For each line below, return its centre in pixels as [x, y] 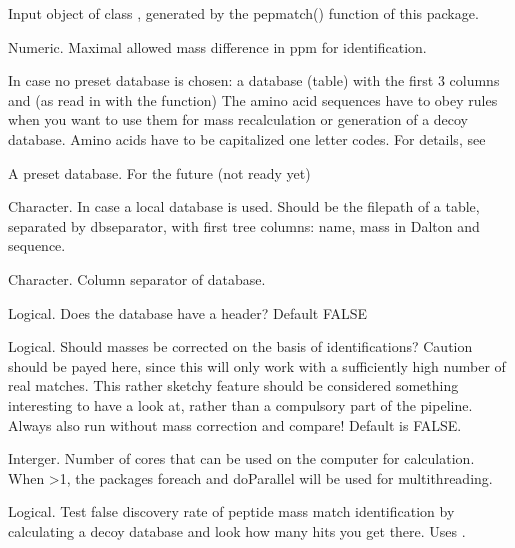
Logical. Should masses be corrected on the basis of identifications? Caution [240, 346]
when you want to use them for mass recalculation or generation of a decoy [238, 119]
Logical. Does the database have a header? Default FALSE [188, 312]
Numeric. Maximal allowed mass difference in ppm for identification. [217, 46]
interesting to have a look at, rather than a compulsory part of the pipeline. [240, 404]
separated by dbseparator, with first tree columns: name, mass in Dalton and [244, 225]
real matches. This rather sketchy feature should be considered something [233, 385]
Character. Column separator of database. [137, 278]
